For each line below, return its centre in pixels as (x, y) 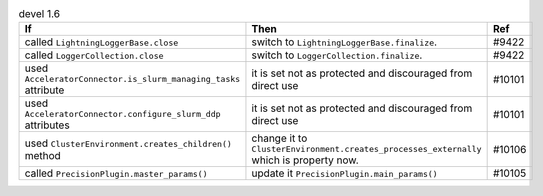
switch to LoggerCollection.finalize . (337, 55)
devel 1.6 (39, 14)
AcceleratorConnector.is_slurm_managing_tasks (132, 79)
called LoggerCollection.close (94, 55)
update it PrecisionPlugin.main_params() (345, 173)
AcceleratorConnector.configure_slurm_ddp (122, 114)
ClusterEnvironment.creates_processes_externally (366, 149)
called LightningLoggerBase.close (101, 42)
